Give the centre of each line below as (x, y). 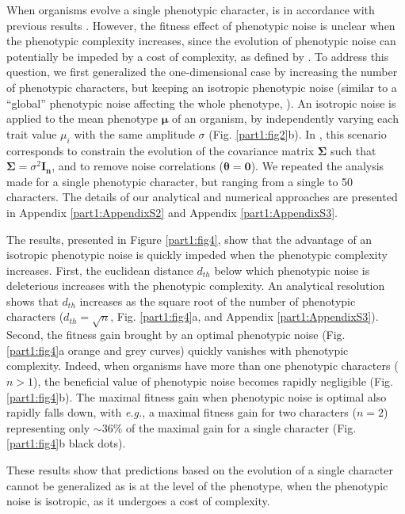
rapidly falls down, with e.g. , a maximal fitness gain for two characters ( (181, 412)
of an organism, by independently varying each (285, 118)
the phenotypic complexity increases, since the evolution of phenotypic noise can (201, 41)
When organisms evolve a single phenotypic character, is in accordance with (191, 10)
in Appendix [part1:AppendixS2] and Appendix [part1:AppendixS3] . (172, 212)
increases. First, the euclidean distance (100, 270)
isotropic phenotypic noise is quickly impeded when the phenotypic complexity (197, 255)
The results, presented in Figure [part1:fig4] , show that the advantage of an (189, 239)
